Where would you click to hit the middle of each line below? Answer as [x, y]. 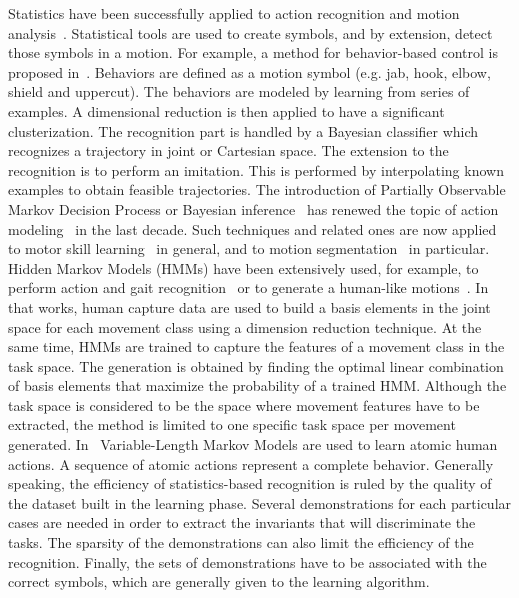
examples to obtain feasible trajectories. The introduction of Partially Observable [257, 189]
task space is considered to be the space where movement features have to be [244, 404]
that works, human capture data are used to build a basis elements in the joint [249, 306]
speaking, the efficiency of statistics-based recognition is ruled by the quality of [250, 483]
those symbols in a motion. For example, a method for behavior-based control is [253, 52]
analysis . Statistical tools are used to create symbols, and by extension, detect [250, 32]
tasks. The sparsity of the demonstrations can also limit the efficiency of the [241, 542]
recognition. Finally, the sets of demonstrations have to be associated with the [247, 561]
